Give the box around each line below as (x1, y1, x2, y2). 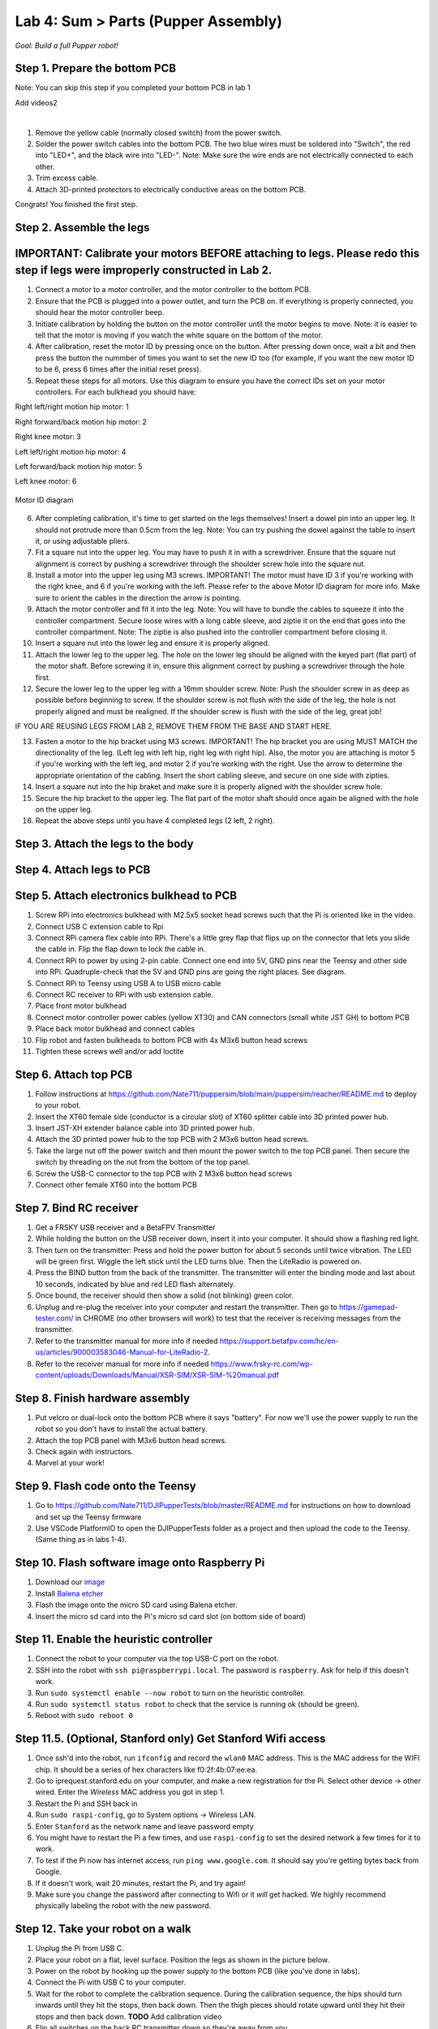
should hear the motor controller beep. (35, 308, 165, 317)
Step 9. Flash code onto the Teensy (15, 1480, 196, 1493)
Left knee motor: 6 (15, 476, 77, 486)
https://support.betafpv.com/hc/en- (219, 1336, 340, 1346)
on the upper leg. (35, 804, 93, 814)
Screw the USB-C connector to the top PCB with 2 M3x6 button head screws (35, 1169, 293, 1178)
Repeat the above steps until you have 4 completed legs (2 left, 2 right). (35, 816, 275, 825)
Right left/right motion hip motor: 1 (15, 402, 129, 411)
